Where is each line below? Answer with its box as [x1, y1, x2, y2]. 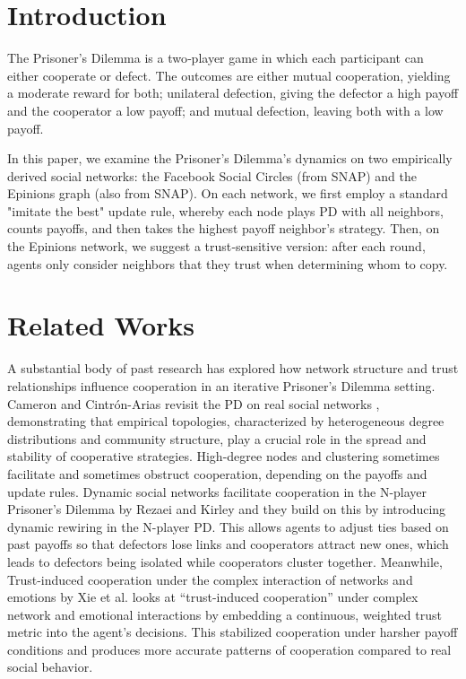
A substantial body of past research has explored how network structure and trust [7, 359, 459, 378]
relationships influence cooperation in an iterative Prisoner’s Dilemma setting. [7, 376, 436, 395]
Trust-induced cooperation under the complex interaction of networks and [7, 570, 413, 588]
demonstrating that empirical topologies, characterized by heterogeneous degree [7, 412, 444, 431]
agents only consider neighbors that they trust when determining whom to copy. [7, 254, 448, 273]
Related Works [7, 307, 195, 344]
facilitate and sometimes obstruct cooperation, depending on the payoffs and [7, 464, 427, 483]
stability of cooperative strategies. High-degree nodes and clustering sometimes [7, 447, 440, 466]
